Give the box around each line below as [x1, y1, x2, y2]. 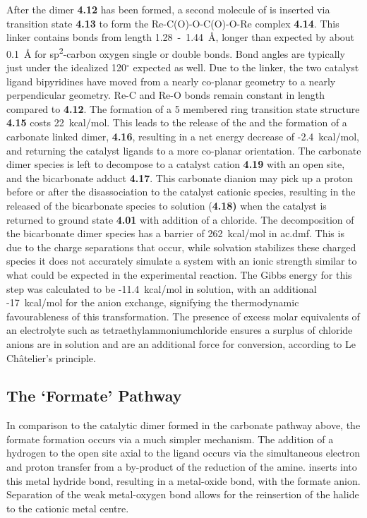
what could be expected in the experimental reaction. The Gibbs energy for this [6, 267, 352, 282]
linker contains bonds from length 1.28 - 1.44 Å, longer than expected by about [6, 30, 355, 44]
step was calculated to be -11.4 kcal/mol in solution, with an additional [6, 281, 317, 296]
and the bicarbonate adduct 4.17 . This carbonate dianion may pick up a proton [6, 170, 353, 185]
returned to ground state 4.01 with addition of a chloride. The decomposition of [6, 212, 354, 227]
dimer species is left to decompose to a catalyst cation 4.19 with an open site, [6, 157, 345, 171]
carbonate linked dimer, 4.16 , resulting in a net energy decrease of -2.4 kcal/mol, [6, 129, 359, 143]
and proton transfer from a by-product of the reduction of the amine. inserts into [6, 459, 357, 474]
